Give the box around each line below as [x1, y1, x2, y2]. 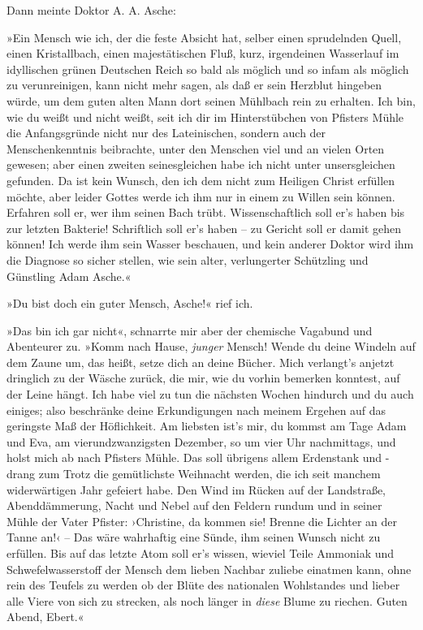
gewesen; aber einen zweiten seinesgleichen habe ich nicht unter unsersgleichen [6, 156, 395, 173]
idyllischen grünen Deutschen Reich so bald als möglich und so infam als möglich [6, 60, 409, 77]
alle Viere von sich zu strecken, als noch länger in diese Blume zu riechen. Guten [6, 592, 408, 609]
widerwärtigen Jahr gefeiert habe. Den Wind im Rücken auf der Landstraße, [6, 481, 386, 498]
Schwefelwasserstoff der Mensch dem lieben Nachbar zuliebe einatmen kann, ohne [6, 560, 412, 577]
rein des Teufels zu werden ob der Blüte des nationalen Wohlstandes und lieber [6, 576, 400, 593]
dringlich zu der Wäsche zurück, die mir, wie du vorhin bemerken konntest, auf [6, 369, 400, 386]
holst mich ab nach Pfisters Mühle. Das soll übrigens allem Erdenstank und [6, 449, 382, 466]
